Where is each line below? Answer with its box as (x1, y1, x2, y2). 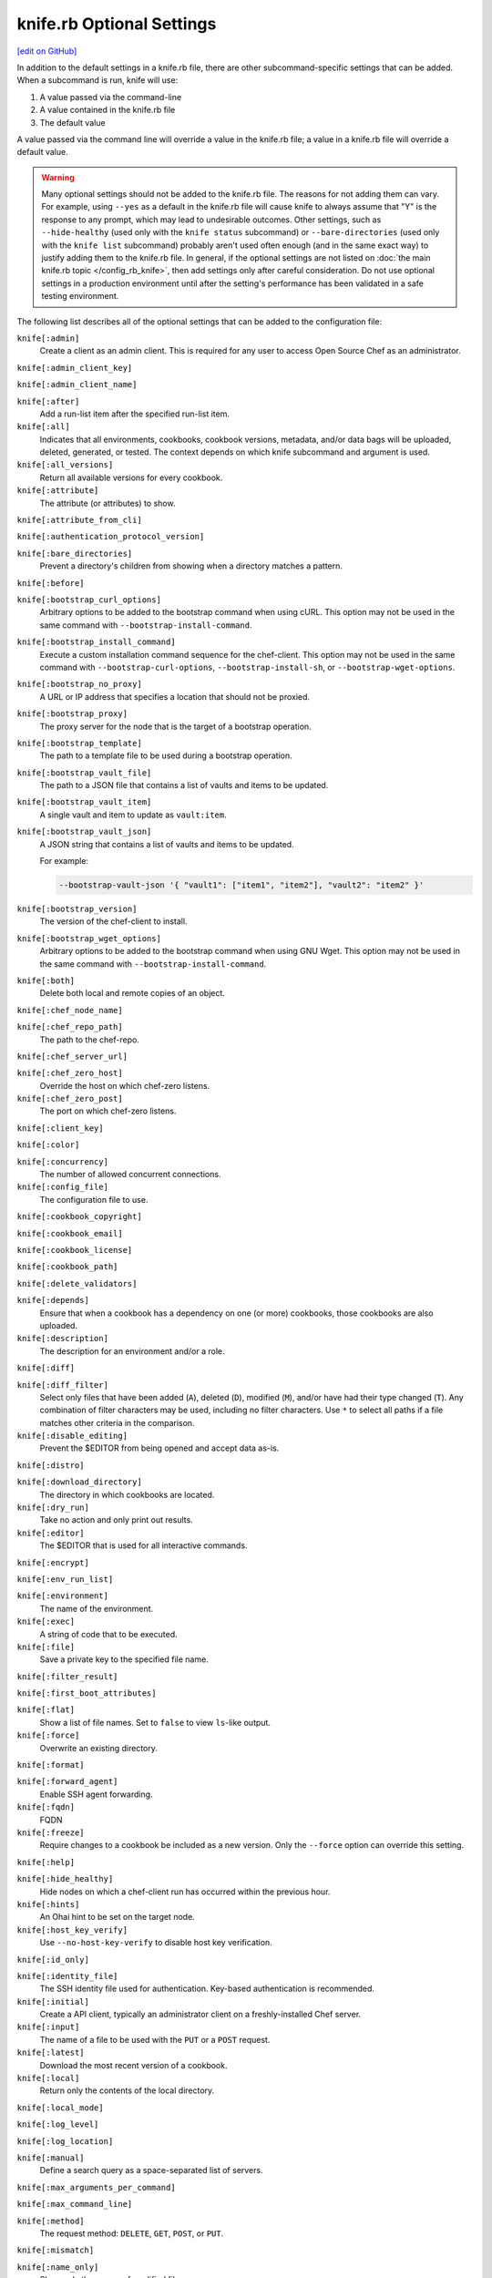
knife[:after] (16, 396, 80, 406)
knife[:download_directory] (16, 1477, 143, 1487)
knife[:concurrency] (16, 1156, 109, 1166)
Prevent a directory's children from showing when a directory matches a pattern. (39, 560, 343, 571)
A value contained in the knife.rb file (39, 105, 176, 116)
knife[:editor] (16, 1527, 86, 1538)
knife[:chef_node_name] (16, 1005, 123, 1015)
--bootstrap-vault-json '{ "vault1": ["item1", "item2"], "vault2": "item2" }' (58, 880, 425, 890)
